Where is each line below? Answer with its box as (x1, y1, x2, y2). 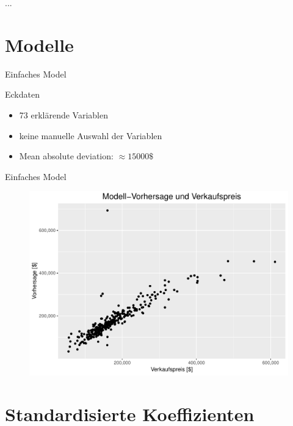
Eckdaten (5, 88, 40, 101)
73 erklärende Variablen (19, 108, 108, 121)
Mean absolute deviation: (19, 150, 114, 162)
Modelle (5, 32, 74, 57)
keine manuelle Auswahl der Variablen (19, 129, 162, 142)
